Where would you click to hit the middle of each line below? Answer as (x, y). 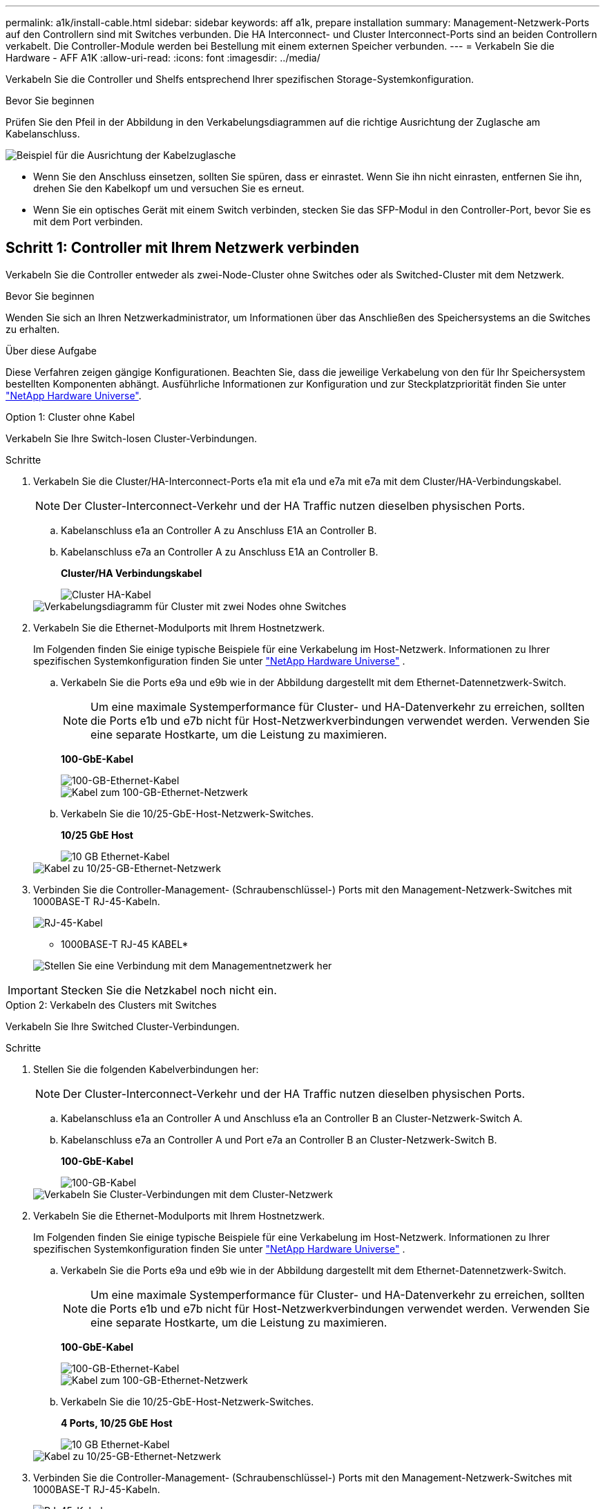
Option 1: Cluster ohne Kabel (70, 417)
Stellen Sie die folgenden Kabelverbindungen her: (146, 1069)
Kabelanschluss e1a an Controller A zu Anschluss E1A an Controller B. (219, 530)
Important (33, 990)
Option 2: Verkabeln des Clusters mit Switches (111, 1005)
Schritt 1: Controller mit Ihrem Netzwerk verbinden (183, 248)
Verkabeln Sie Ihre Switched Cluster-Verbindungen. (123, 1026)
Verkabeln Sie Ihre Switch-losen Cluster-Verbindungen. (132, 438)
